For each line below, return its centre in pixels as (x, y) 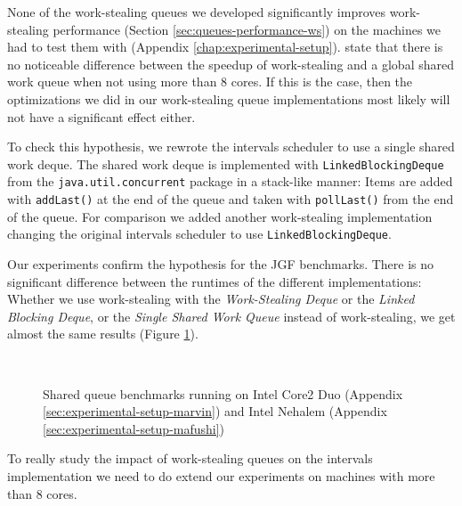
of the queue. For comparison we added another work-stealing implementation (220, 216)
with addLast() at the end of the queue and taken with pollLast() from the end (231, 199)
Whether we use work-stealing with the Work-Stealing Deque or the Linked (211, 299)
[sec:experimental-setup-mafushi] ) (134, 428)
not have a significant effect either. (101, 116)
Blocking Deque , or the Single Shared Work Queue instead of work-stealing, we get (231, 316)
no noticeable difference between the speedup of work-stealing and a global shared (231, 64)
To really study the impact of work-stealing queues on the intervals (190, 458)
